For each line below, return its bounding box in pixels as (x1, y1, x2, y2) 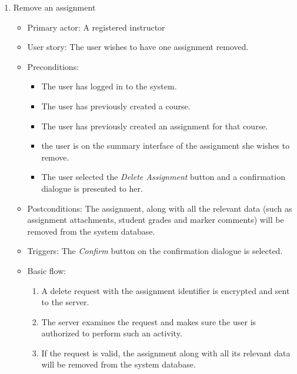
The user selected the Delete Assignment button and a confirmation (41, 171, 285, 183)
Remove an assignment (13, 1, 96, 13)
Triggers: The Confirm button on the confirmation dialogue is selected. (27, 245, 283, 257)
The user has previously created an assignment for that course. (41, 119, 268, 132)
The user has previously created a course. (41, 99, 191, 112)
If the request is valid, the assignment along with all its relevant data (41, 346, 291, 359)
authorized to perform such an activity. (41, 327, 182, 339)
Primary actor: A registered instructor (27, 21, 165, 33)
